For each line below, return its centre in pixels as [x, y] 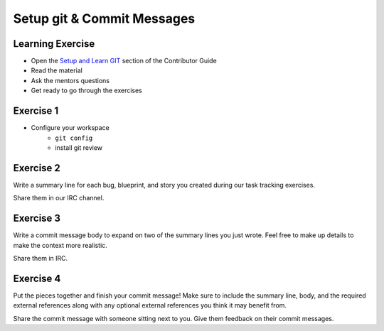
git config [74, 138]
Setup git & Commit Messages [104, 18]
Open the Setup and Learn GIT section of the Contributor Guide [124, 61]
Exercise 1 [36, 111]
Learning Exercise [54, 44]
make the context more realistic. [60, 245]
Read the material [57, 70]
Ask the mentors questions [70, 80]
